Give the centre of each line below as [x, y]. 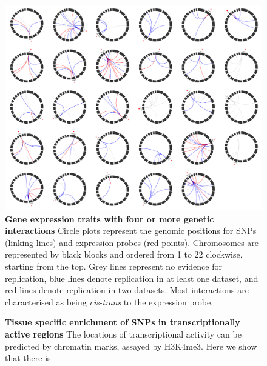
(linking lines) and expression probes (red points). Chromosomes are [132, 242]
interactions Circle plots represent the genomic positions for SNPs [131, 231]
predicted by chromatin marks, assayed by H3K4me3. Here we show [131, 346]
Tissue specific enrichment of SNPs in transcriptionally [123, 322]
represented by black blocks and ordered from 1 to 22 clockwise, [124, 254]
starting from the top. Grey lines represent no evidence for [113, 266]
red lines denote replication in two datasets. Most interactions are [127, 290]
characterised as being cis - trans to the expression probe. [109, 301]
